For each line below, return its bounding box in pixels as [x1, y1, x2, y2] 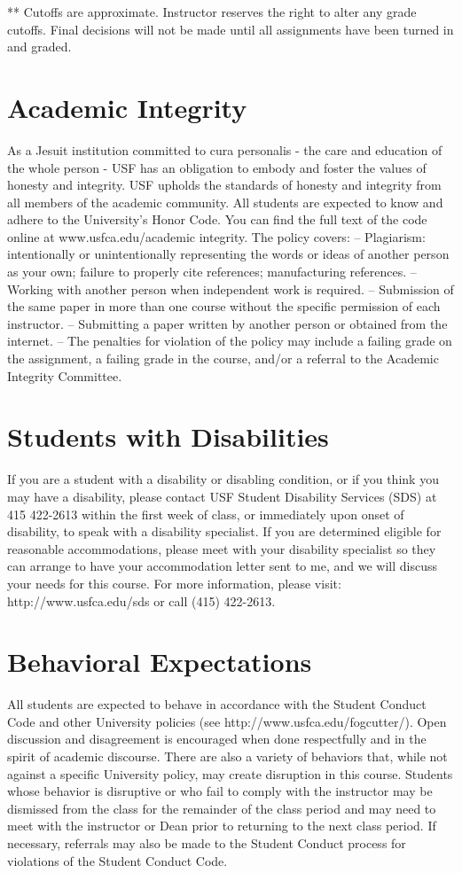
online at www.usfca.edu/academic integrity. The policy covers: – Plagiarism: [7, 227, 426, 246]
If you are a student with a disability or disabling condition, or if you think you [7, 470, 439, 488]
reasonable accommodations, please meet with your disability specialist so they [7, 539, 436, 557]
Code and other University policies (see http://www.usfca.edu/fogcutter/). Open [7, 712, 447, 730]
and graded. [7, 37, 72, 56]
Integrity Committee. [7, 366, 122, 385]
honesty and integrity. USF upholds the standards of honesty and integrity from [7, 175, 442, 194]
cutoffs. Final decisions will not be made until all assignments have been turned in [7, 19, 454, 38]
